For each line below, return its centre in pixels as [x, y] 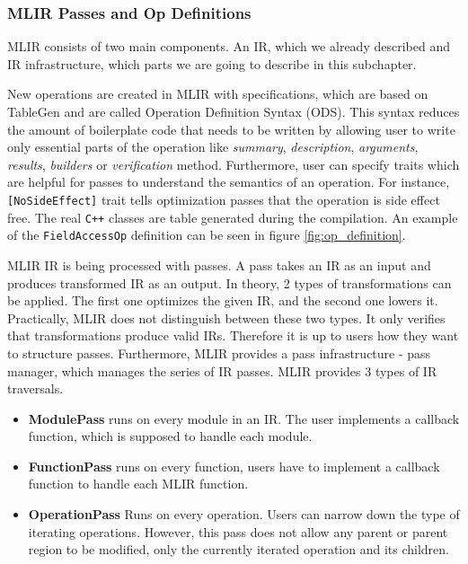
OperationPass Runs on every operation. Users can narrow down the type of [244, 514]
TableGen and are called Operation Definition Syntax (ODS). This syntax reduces [234, 111]
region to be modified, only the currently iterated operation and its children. [238, 549]
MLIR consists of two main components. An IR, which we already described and [229, 46]
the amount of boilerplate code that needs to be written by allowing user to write [231, 129]
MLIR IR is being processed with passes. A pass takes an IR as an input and [219, 264]
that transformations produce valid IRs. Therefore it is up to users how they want [233, 335]
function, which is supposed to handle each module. [170, 436]
